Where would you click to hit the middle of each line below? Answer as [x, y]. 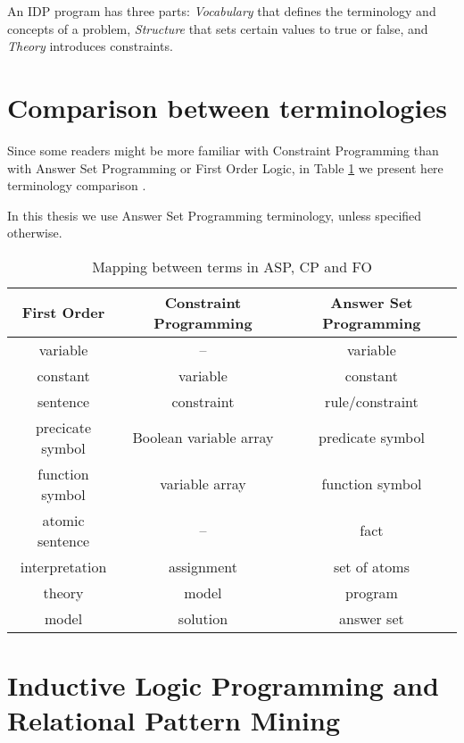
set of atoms [371, 566]
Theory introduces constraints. [90, 46]
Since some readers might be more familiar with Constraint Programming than [223, 150]
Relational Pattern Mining [174, 720]
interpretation [63, 566]
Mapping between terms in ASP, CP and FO [232, 266]
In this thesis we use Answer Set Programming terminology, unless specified [215, 215]
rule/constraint [372, 401]
